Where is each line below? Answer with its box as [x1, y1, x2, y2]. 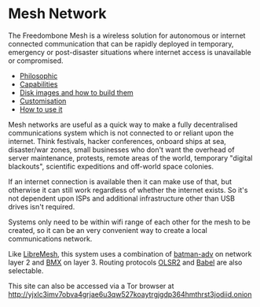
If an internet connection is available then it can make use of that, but [8, 176, 232, 186]
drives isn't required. [8, 202, 75, 211]
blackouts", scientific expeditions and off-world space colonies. [8, 161, 214, 171]
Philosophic [19, 71, 58, 80]
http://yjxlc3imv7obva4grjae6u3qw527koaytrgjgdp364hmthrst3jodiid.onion [8, 289, 252, 299]
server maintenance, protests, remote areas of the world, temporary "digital [8, 153, 253, 162]
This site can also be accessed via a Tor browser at [8, 281, 174, 290]
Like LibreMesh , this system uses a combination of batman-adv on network [8, 249, 253, 258]
